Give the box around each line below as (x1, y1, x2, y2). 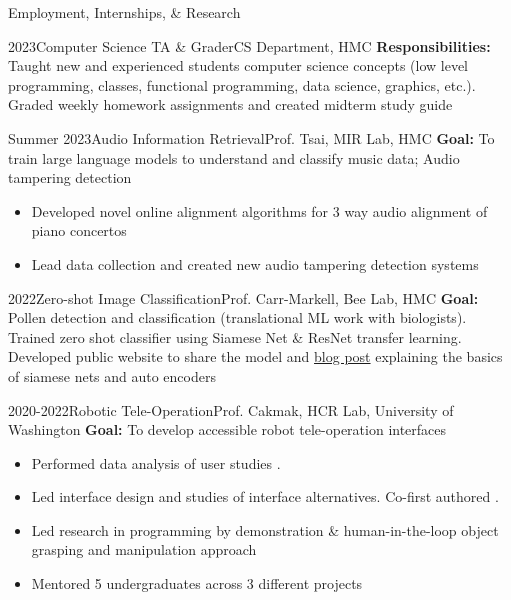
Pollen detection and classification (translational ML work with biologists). (8, 307, 467, 328)
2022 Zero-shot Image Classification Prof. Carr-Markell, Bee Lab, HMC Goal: (8, 287, 479, 308)
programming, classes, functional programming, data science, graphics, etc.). (8, 74, 476, 95)
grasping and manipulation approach (31, 539, 257, 560)
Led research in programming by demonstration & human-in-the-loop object (31, 519, 499, 540)
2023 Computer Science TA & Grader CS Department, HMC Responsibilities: (8, 35, 491, 56)
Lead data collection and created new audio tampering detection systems (31, 253, 479, 274)
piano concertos (31, 220, 127, 241)
